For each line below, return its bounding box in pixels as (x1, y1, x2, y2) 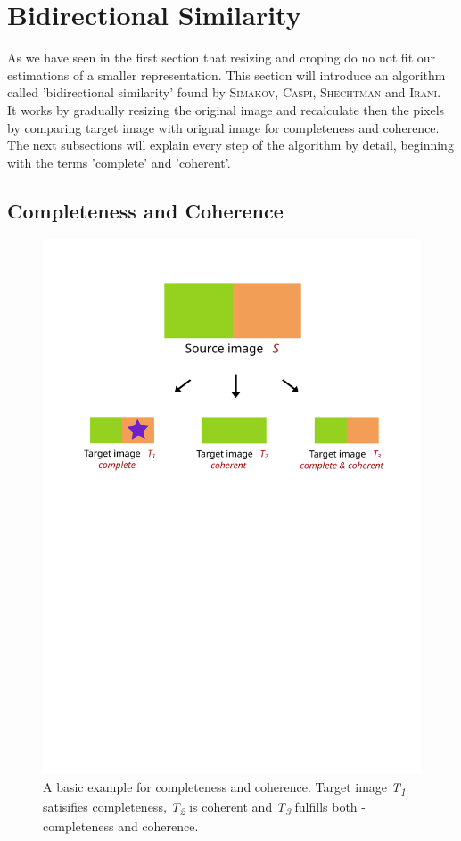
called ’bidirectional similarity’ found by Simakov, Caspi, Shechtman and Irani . (7, 83, 441, 102)
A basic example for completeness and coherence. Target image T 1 (43, 777, 406, 798)
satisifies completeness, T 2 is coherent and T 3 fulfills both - (43, 796, 366, 818)
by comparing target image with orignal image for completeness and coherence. (7, 118, 440, 136)
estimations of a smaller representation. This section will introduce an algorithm (7, 65, 446, 84)
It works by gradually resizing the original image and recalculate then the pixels (7, 100, 445, 119)
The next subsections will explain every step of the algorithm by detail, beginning (7, 136, 454, 154)
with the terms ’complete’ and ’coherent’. (7, 153, 231, 171)
